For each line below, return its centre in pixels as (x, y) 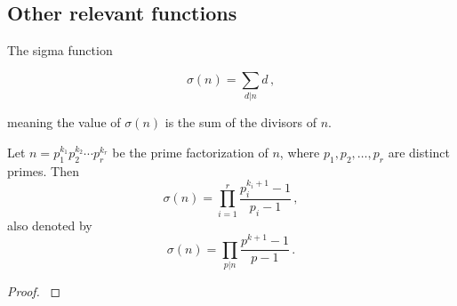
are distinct (419, 152)
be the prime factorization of (190, 152)
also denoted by (50, 225)
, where (300, 152)
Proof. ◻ (34, 291)
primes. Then (44, 170)
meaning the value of (64, 122)
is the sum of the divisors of (241, 122)
